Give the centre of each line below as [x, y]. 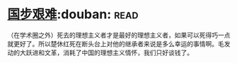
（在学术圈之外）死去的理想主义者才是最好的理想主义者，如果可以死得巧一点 [119, 35]
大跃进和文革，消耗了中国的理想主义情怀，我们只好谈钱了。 [106, 52]
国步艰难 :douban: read [73, 14]
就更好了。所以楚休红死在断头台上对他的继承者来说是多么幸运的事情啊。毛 [116, 43]
